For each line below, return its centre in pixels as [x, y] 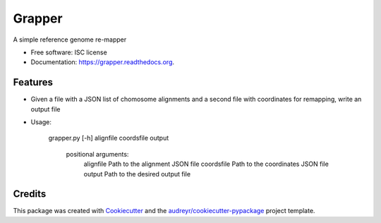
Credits [30, 194]
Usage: [41, 122]
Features [33, 82]
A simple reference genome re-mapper [70, 40]
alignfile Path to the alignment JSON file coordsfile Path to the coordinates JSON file [206, 164]
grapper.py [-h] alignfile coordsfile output [109, 138]
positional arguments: [97, 154]
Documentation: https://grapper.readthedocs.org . [103, 62]
